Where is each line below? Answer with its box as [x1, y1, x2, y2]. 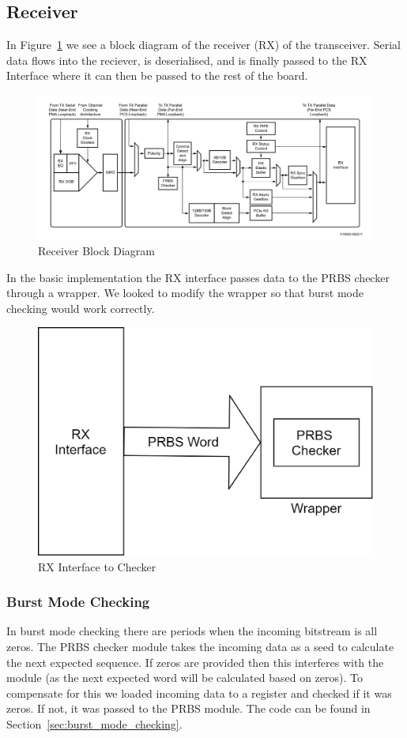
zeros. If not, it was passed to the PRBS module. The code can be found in [6, 700, 371, 717]
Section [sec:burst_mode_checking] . [6, 715, 183, 732]
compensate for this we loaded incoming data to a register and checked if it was [6, 684, 392, 701]
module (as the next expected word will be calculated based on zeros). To [6, 669, 363, 686]
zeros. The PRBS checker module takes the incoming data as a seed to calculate [6, 638, 394, 654]
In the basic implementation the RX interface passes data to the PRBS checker [6, 269, 390, 285]
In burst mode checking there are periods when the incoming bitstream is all [6, 623, 378, 639]
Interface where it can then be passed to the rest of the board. [6, 67, 308, 84]
